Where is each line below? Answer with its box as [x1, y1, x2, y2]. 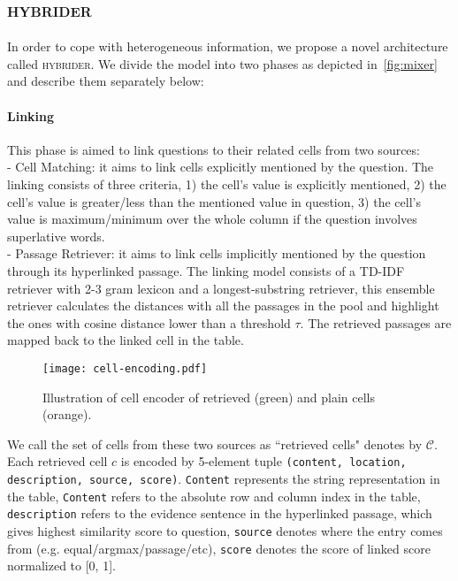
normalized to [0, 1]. [7, 556, 116, 575]
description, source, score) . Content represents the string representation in [7, 470, 440, 487]
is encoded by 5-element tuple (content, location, [120, 452, 407, 470]
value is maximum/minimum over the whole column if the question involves [7, 210, 417, 228]
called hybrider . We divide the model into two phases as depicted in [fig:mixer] [7, 54, 438, 73]
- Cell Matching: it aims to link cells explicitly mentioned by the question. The [7, 157, 434, 176]
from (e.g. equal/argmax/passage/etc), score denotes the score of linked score [7, 539, 431, 557]
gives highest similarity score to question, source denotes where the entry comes [7, 521, 443, 539]
